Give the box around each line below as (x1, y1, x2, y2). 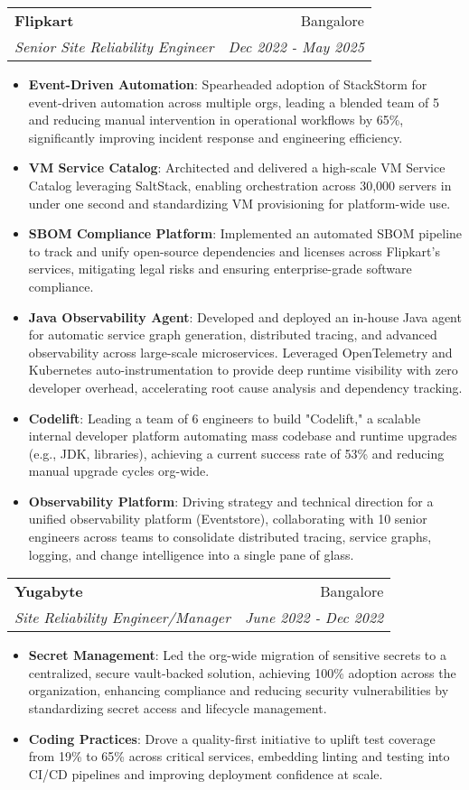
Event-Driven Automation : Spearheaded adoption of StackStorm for (28, 75, 427, 93)
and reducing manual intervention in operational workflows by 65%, (28, 110, 404, 129)
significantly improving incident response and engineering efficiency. (28, 127, 403, 146)
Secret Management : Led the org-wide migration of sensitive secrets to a (28, 646, 446, 665)
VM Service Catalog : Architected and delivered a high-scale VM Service (28, 158, 446, 177)
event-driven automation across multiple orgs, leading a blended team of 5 (28, 92, 439, 111)
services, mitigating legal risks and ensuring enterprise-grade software (28, 259, 412, 278)
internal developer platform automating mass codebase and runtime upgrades (28, 426, 457, 445)
